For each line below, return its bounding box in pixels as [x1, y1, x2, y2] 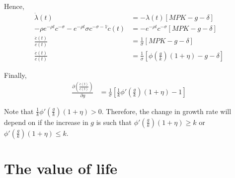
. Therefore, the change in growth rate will [101, 106, 232, 116]
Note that [4, 106, 34, 116]
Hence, [4, 1, 24, 11]
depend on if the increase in [4, 117, 88, 127]
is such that [96, 117, 132, 127]
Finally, [4, 70, 27, 80]
